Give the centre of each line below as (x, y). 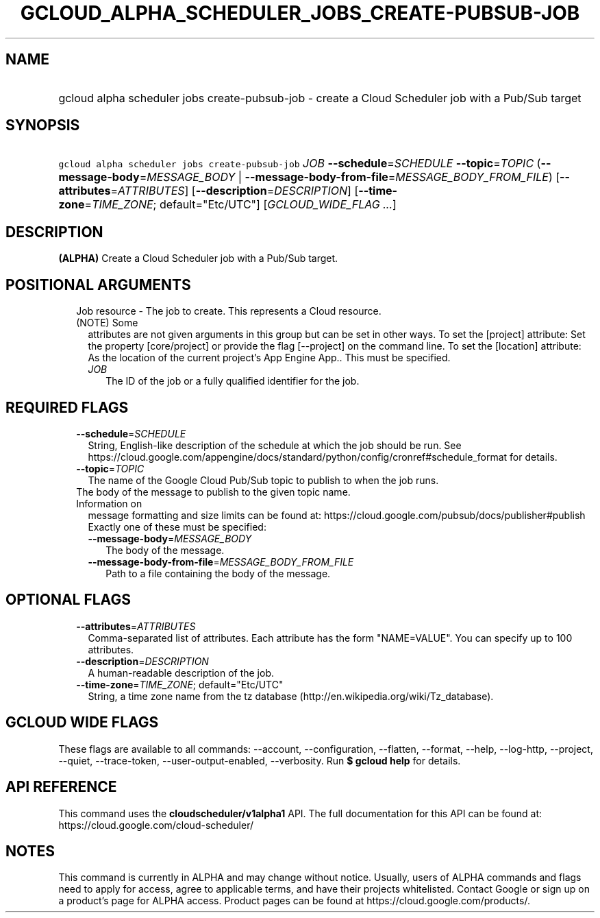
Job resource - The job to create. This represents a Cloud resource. (229, 311)
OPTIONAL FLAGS (68, 600)
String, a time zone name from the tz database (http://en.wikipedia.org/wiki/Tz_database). (291, 696)
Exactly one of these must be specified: (177, 527)
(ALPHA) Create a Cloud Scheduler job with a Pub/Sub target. (198, 258)
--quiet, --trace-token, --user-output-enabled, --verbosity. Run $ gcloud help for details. (260, 760)
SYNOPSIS (43, 125)
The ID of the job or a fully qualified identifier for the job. (233, 381)
